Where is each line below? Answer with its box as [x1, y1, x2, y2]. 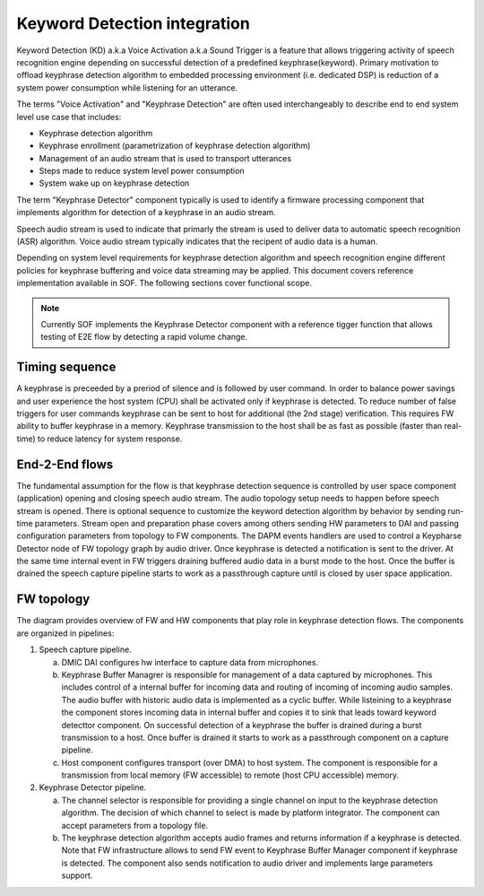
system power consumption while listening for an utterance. [16, 82, 238, 93]
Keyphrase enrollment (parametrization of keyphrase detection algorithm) [39, 140, 311, 152]
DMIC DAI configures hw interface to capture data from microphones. [61, 657, 318, 667]
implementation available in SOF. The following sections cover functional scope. [16, 278, 313, 289]
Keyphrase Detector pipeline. [39, 782, 147, 793]
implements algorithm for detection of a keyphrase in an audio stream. [16, 207, 277, 218]
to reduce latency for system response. [37, 433, 183, 444]
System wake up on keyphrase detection [39, 178, 190, 188]
